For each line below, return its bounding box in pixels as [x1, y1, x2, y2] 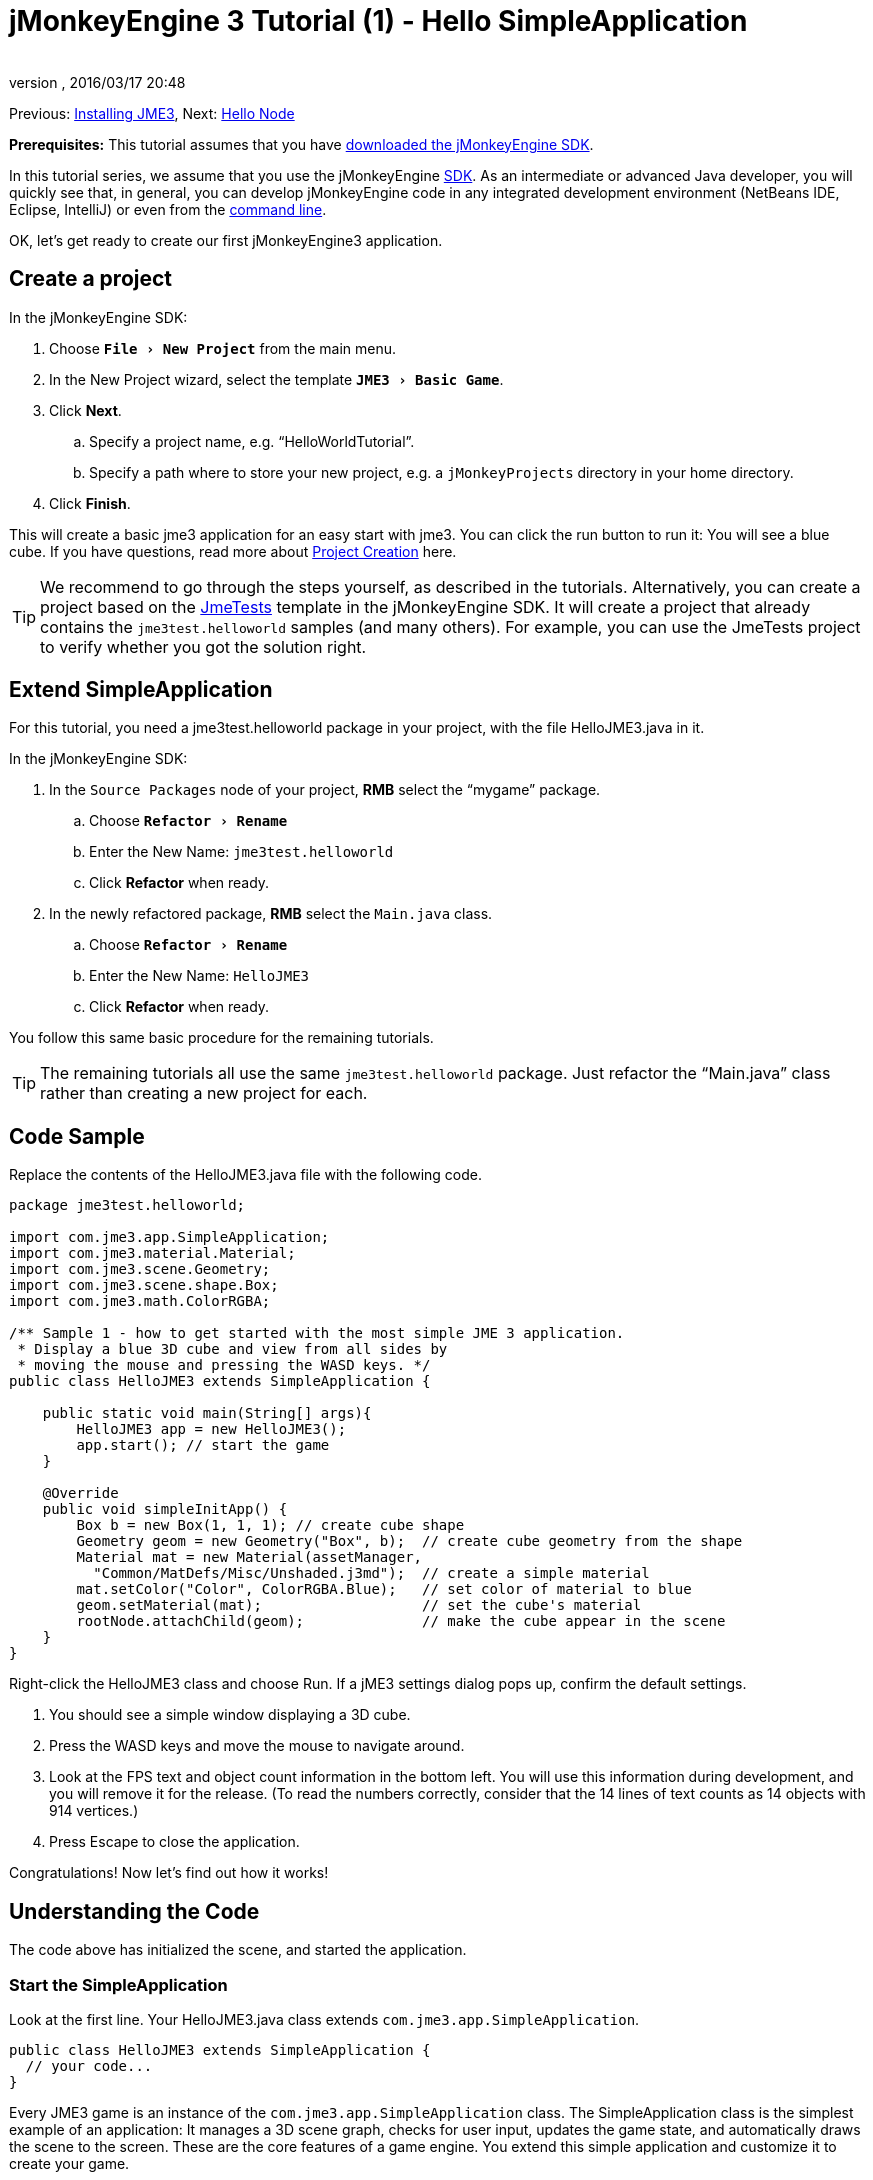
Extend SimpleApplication [9, 677, 273, 703]
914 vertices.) [49, 1802, 139, 1820]
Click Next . [49, 401, 122, 419]
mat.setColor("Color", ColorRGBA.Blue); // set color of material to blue [76, 1581, 692, 1598]
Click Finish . [49, 494, 131, 512]
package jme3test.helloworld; [9, 1197, 246, 1214]
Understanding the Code [9, 1898, 260, 1924]
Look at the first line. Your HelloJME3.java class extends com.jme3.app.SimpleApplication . [9, 2010, 640, 2028]
